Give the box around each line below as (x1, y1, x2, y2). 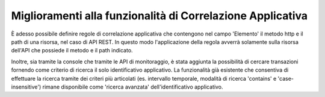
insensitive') (11, 83, 42, 90)
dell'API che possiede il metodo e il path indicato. (11, 47, 133, 54)
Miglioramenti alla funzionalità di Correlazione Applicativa (11, 9, 308, 22)
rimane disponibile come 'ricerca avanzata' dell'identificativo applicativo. (42, 83, 223, 90)
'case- (277, 75, 294, 82)
